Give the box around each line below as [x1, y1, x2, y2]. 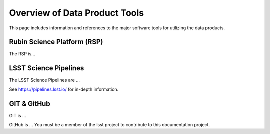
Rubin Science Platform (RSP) [9, 38, 103, 46]
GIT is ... [9, 112, 26, 118]
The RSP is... [9, 51, 36, 57]
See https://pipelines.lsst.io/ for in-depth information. [9, 86, 119, 92]
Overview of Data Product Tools [9, 7, 144, 18]
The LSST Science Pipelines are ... [9, 77, 80, 83]
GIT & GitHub [9, 99, 50, 108]
